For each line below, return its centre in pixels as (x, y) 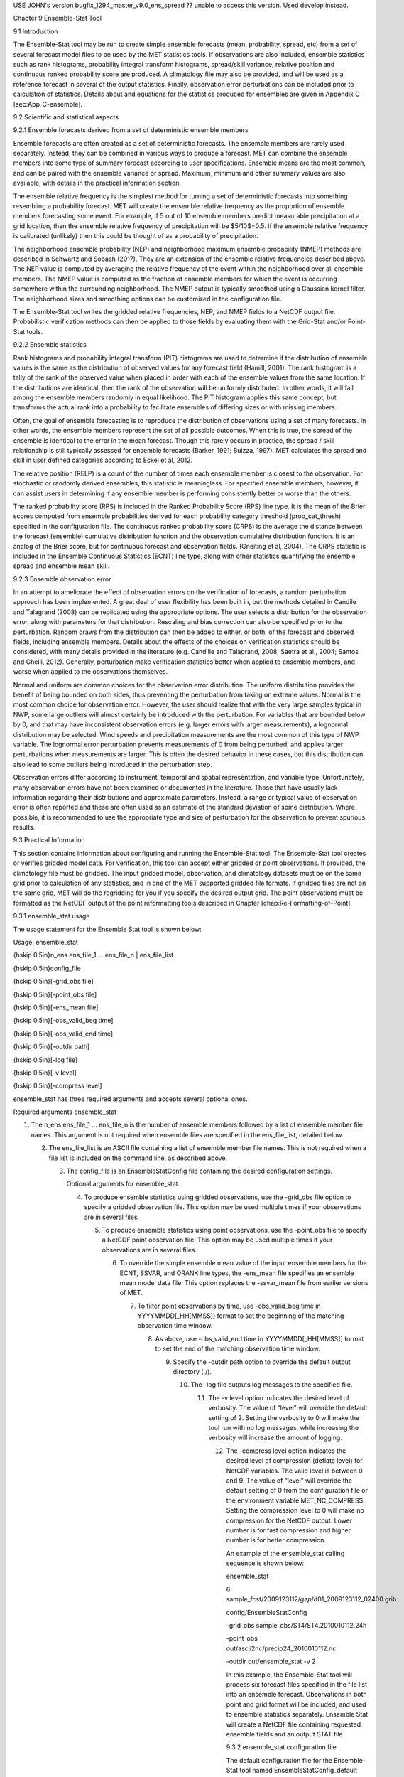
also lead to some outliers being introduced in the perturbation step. (113, 764)
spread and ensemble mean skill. (61, 566)
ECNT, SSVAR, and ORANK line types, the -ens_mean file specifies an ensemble (237, 1273)
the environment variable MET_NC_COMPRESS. (295, 1500)
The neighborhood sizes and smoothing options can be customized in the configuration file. (147, 299)
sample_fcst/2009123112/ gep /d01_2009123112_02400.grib (311, 1599)
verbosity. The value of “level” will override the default (288, 1408)
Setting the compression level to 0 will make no (295, 1510)
